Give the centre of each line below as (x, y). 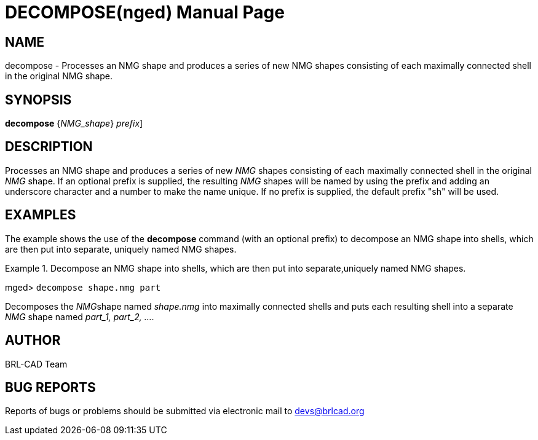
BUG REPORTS (50, 387)
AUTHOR (33, 340)
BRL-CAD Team (36, 364)
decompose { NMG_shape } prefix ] (74, 124)
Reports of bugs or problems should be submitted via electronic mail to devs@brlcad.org (185, 411)
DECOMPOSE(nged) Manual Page (145, 12)
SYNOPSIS (38, 100)
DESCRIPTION (49, 147)
